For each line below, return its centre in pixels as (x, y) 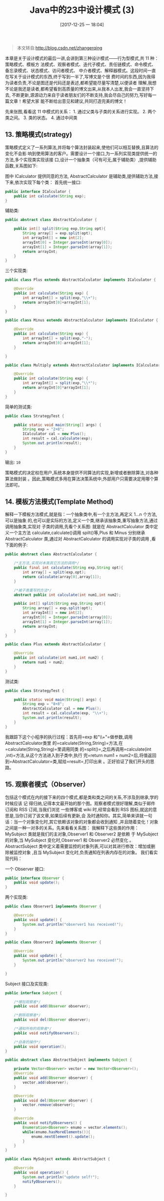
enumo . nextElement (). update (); (63, 1137)
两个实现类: (17, 897)
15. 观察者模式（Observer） (47, 784)
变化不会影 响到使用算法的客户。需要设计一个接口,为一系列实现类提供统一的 (81, 153)
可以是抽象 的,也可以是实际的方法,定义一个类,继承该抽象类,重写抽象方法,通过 (82, 520)
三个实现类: (17, 270)
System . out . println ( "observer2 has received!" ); (73, 960)
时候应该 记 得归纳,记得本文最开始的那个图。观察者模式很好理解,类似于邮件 (80, 803)
